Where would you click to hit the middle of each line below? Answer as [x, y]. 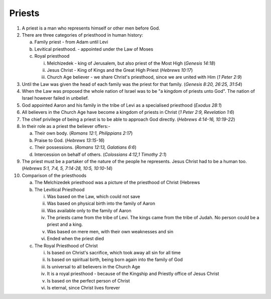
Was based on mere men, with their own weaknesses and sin [110, 231]
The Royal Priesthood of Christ [66, 245]
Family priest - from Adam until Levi [71, 42]
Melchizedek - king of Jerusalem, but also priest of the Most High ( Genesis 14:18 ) [131, 63]
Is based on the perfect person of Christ [88, 280]
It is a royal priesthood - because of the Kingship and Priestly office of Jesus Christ [133, 274]
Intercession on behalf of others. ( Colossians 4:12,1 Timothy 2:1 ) [100, 154]
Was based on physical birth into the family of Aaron [101, 204]
